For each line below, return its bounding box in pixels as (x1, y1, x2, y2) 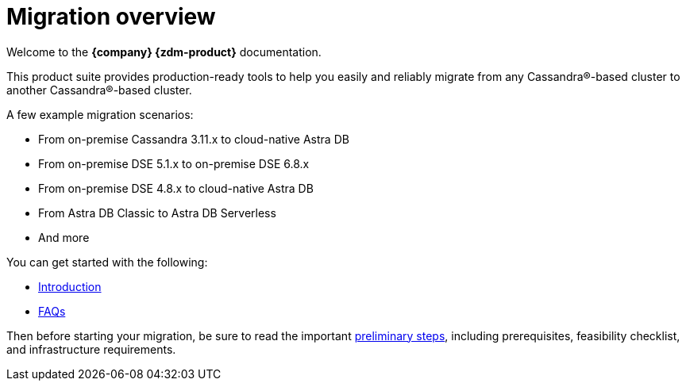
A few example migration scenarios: (6, 107, 194, 121)
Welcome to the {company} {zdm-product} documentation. (6, 44, 322, 59)
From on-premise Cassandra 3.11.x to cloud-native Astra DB (38, 132, 349, 146)
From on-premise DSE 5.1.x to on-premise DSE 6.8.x (38, 156, 310, 171)
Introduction (38, 279, 102, 293)
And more (38, 230, 90, 244)
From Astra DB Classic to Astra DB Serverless (38, 205, 276, 220)
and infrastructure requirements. (6, 342, 176, 356)
